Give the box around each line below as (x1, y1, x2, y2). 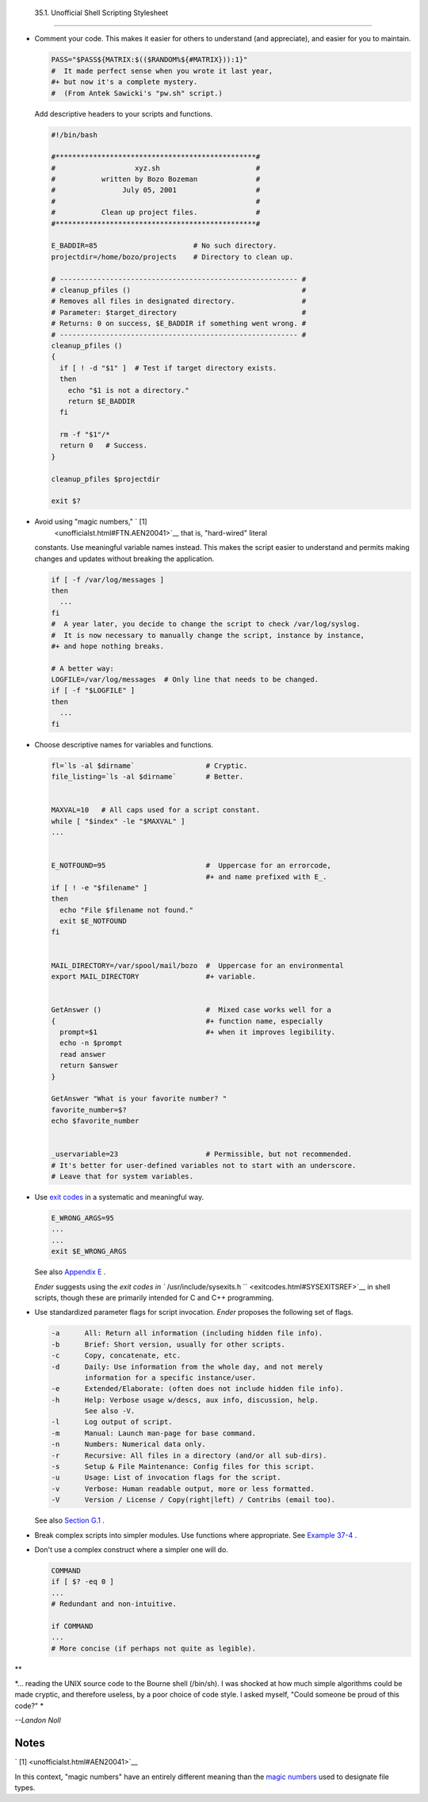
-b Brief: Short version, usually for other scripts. (51, 1339, 285, 1349)
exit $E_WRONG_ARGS (51, 1247, 127, 1256)
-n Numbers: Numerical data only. (51, 1440, 206, 1449)
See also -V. (84, 1407, 136, 1416)
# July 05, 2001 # (51, 186, 261, 194)
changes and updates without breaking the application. (34, 554, 215, 563)
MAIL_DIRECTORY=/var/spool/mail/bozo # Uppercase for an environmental (51, 961, 344, 970)
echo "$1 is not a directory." (67, 386, 189, 394)
